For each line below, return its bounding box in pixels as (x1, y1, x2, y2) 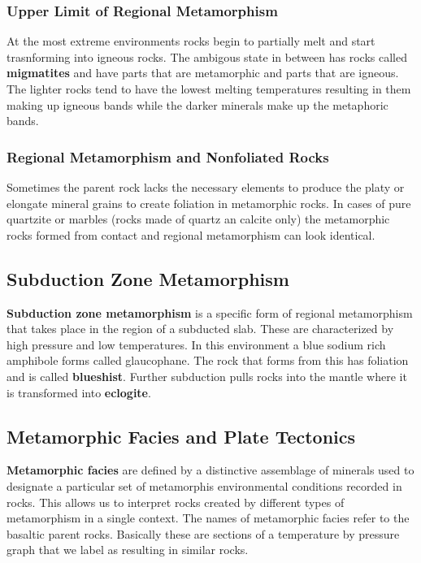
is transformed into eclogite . (7, 383, 151, 401)
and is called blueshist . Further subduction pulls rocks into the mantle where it (7, 367, 407, 384)
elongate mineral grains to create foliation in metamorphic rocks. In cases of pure (7, 194, 411, 211)
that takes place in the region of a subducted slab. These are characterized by (7, 320, 394, 337)
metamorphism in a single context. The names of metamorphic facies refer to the (7, 509, 410, 526)
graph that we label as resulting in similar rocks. (7, 541, 249, 558)
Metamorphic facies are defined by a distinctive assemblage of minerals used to (7, 461, 414, 479)
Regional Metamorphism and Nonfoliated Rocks (7, 146, 329, 167)
